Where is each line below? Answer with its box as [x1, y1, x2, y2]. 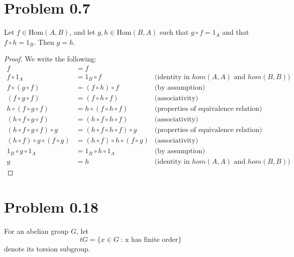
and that [222, 27, 249, 37]
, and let [69, 27, 95, 37]
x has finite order [125, 236, 178, 243]
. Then [34, 36, 54, 47]
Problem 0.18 [4, 197, 99, 217]
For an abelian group [4, 225, 69, 236]
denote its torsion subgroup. [4, 243, 90, 253]
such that [159, 27, 189, 37]
